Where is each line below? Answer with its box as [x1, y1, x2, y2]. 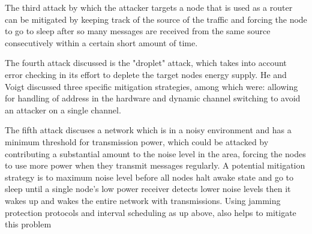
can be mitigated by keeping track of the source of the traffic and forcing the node [5, 13, 307, 25]
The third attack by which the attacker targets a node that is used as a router [5, 1, 293, 13]
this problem [5, 218, 52, 230]
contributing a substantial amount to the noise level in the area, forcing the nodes [5, 147, 306, 160]
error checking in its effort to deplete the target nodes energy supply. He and [5, 68, 287, 80]
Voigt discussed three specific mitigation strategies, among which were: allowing [5, 80, 298, 92]
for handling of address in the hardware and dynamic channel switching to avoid [5, 92, 301, 104]
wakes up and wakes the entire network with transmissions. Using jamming [5, 194, 281, 206]
